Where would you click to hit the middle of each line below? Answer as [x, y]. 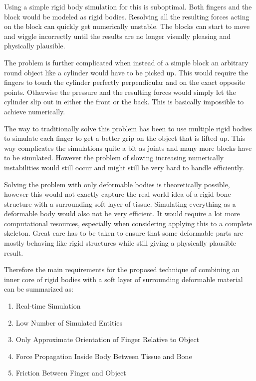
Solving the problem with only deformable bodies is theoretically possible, [117, 184]
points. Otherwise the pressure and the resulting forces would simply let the [120, 92]
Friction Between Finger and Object [71, 373]
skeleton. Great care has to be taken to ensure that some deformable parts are [124, 233]
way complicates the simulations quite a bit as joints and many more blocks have [128, 148]
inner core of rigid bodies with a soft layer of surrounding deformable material [124, 279]
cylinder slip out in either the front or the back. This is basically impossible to [124, 102]
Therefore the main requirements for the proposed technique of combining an [122, 269]
